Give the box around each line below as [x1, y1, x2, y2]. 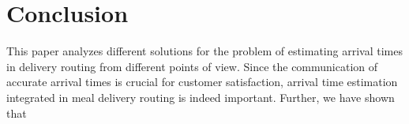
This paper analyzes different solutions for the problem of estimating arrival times [6, 43, 403, 59]
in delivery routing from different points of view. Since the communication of [6, 58, 378, 74]
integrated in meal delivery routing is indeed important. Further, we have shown [6, 88, 395, 105]
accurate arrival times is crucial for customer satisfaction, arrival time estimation [6, 73, 398, 90]
